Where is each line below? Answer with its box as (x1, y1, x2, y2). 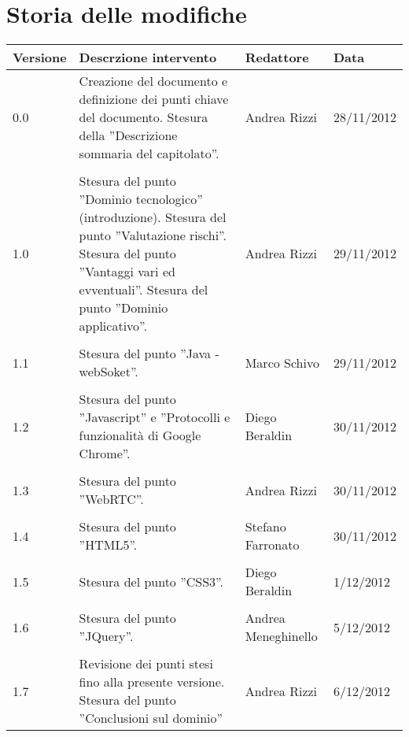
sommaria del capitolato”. (79, 144, 219, 163)
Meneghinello (245, 627, 318, 646)
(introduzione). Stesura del (79, 208, 227, 227)
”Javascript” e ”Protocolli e (79, 408, 230, 427)
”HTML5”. (79, 535, 138, 554)
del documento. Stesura (79, 108, 208, 127)
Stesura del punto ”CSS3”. (79, 572, 223, 591)
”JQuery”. (79, 627, 134, 646)
